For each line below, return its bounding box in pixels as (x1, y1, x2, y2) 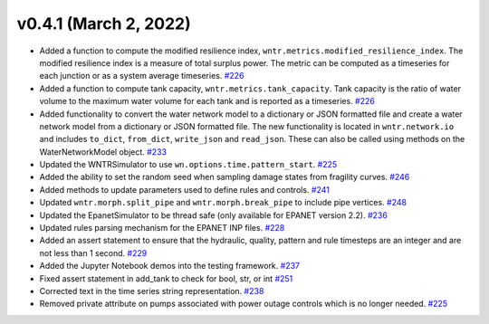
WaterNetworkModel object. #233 (39, 146, 168, 157)
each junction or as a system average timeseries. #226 (39, 71, 244, 81)
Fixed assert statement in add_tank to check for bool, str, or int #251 (39, 272, 293, 284)
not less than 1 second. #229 (39, 247, 148, 258)
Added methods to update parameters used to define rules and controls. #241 (39, 184, 330, 195)
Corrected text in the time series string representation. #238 (39, 285, 264, 296)
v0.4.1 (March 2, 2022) (16, 14, 191, 33)
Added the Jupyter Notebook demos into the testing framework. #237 (39, 261, 301, 272)
